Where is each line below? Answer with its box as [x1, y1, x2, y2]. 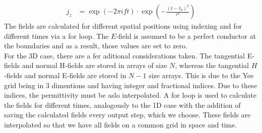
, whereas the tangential [175, 60, 249, 71]
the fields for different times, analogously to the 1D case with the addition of [4, 99, 241, 110]
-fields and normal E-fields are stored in [4, 70, 126, 80]
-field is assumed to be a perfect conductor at [116, 30, 256, 41]
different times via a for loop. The [4, 30, 109, 41]
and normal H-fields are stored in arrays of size [22, 60, 167, 71]
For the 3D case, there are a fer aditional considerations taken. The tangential [4, 50, 245, 60]
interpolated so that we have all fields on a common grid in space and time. [4, 119, 237, 129]
